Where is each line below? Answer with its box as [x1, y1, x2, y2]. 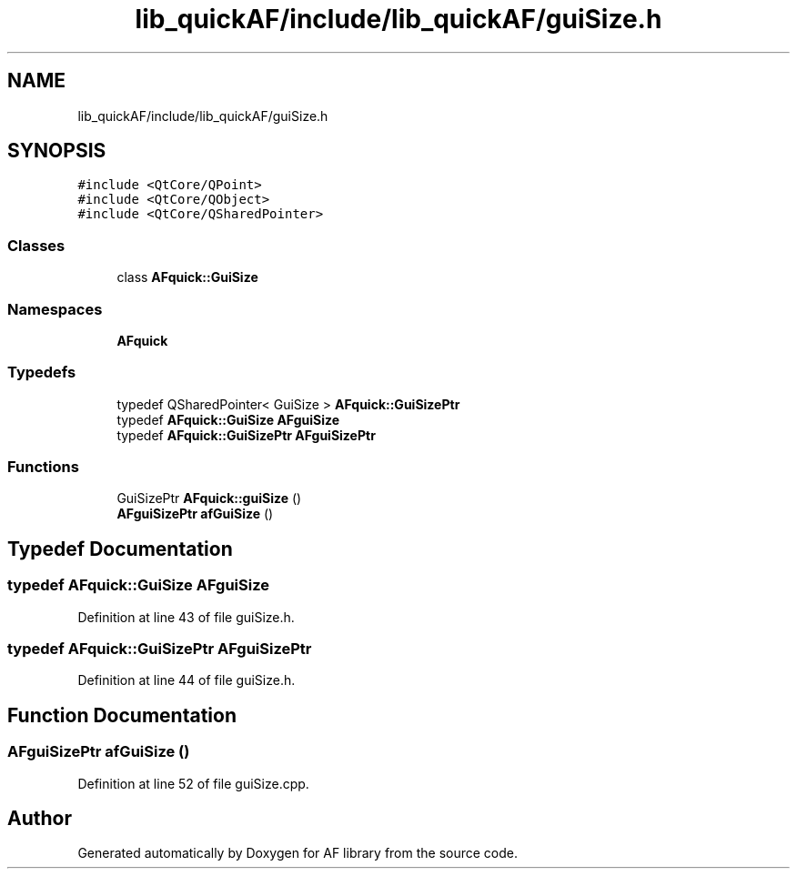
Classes [7, 236, 66, 255]
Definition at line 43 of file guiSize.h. [77, 609, 295, 625]
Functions [7, 458, 79, 477]
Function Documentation [7, 703, 237, 727]
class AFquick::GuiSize [116, 269, 258, 286]
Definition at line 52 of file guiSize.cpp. [77, 775, 309, 791]
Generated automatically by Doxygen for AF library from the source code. [77, 845, 519, 861]
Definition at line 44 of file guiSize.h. [77, 672, 296, 689]
